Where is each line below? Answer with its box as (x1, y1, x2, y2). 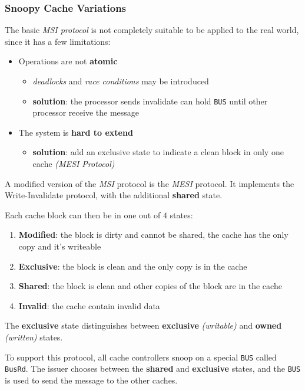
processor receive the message (32, 106, 140, 119)
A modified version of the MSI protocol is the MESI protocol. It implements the (5, 177, 294, 189)
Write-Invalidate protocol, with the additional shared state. (5, 189, 223, 201)
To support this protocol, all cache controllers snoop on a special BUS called (5, 350, 277, 363)
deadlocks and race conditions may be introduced (32, 75, 209, 87)
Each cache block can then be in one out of (5, 208, 161, 221)
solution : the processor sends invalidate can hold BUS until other (32, 94, 268, 107)
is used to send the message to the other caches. (5, 373, 178, 386)
